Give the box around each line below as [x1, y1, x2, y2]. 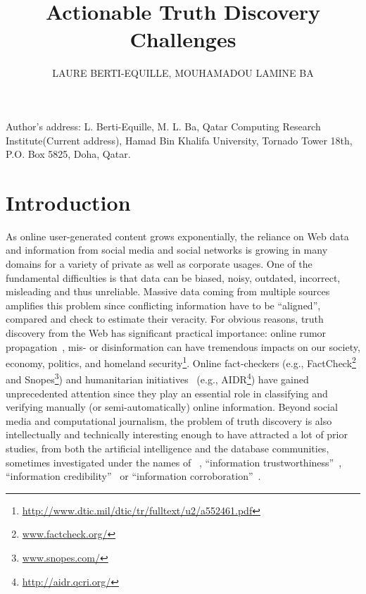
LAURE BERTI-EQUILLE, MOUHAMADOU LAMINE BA [52, 66, 314, 80]
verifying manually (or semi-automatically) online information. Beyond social [6, 400, 338, 414]
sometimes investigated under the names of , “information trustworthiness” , [6, 454, 342, 469]
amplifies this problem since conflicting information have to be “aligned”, [6, 297, 321, 312]
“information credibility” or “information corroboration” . [6, 469, 261, 483]
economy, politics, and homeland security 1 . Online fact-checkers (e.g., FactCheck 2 [6, 354, 356, 370]
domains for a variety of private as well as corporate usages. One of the [6, 256, 313, 271]
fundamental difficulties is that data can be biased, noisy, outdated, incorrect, [6, 270, 341, 285]
